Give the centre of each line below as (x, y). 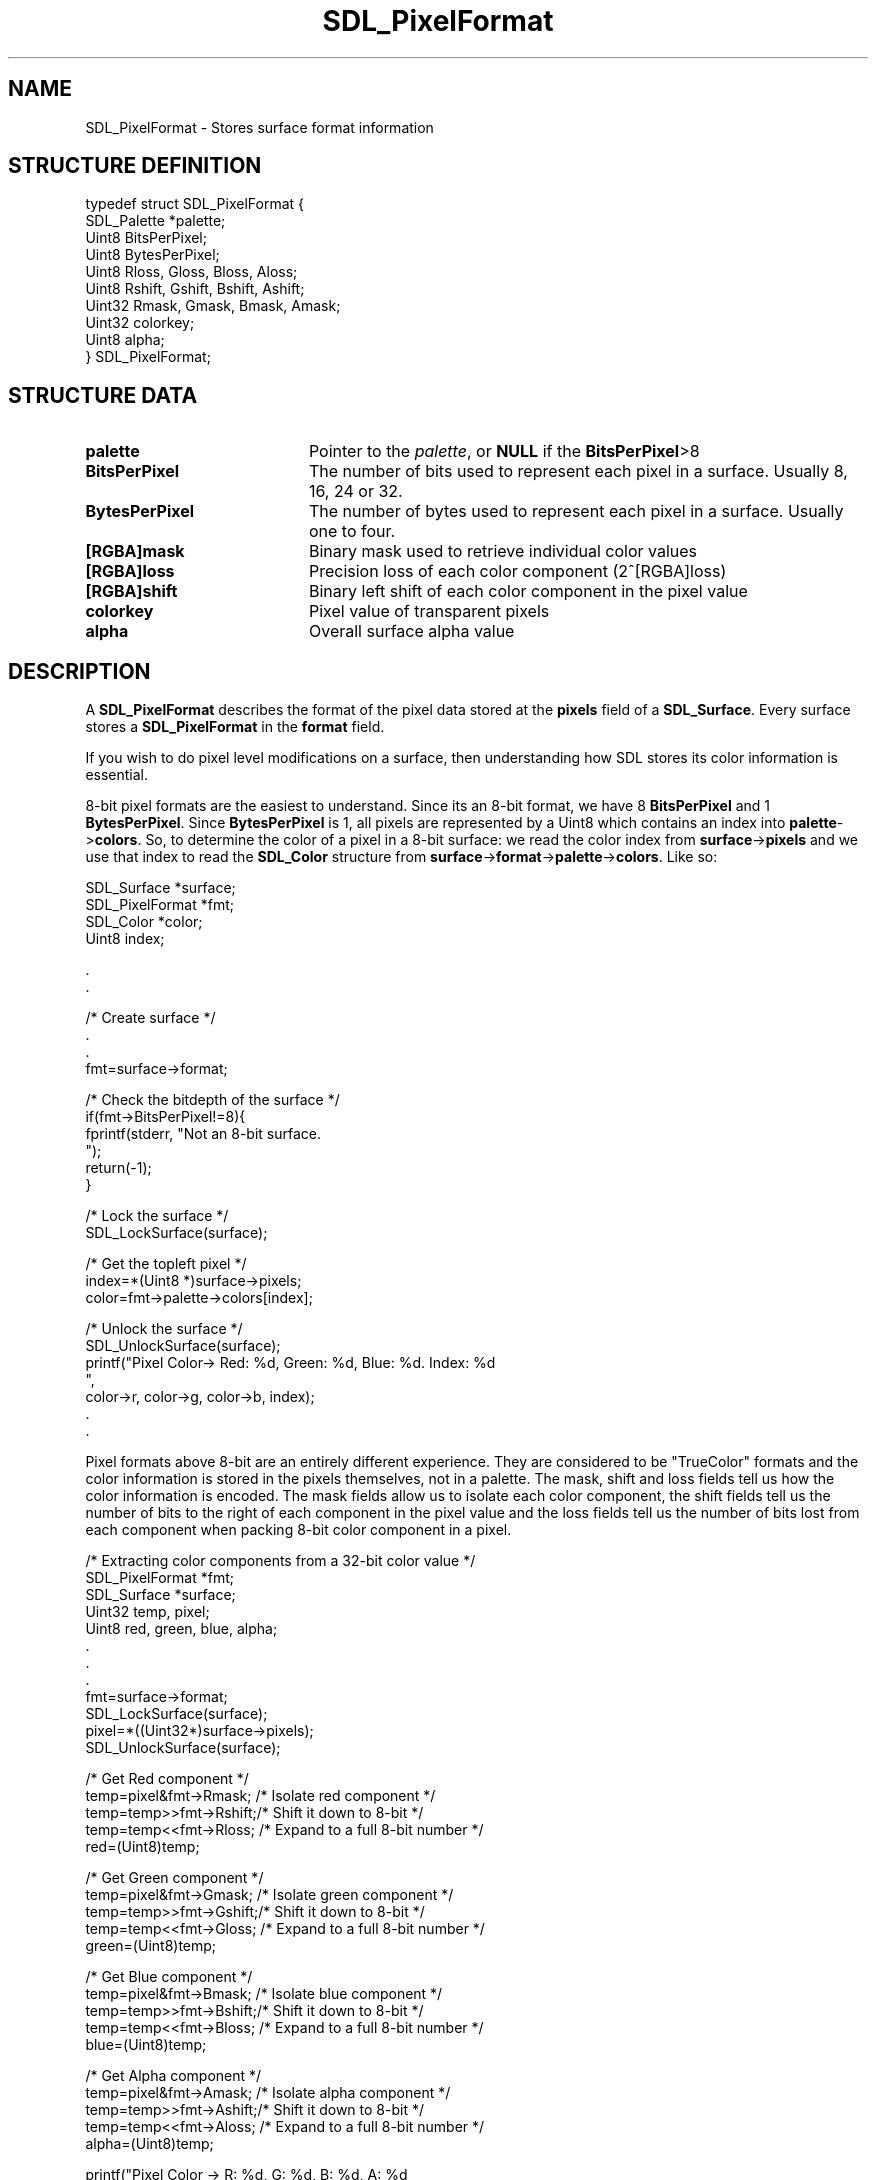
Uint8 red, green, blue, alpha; (181, 1629)
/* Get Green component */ (174, 1878)
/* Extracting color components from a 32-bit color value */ (280, 1561)
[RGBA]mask (135, 551)
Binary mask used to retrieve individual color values (503, 551)
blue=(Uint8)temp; (146, 2045)
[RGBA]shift (131, 591)
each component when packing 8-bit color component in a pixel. (298, 1530)
